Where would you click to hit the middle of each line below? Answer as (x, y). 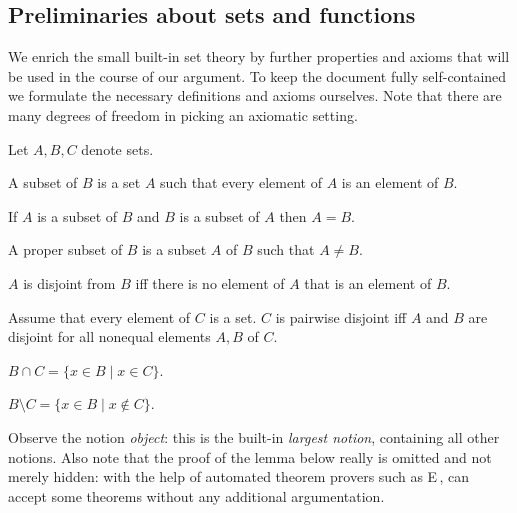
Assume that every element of (99, 316)
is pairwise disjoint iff (341, 316)
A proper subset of (65, 249)
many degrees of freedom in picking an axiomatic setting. (183, 114)
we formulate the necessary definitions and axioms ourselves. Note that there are (255, 95)
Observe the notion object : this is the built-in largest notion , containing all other (254, 436)
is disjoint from (69, 282)
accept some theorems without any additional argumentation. (196, 495)
